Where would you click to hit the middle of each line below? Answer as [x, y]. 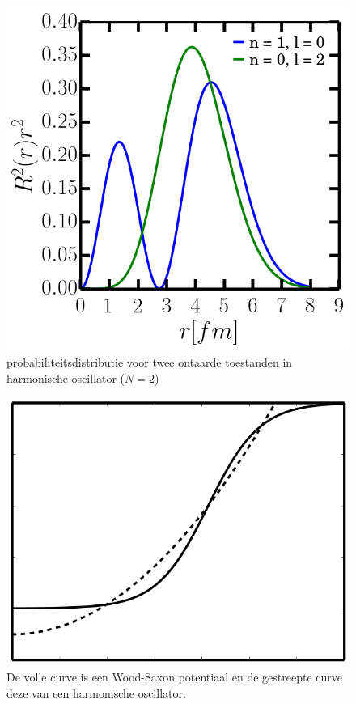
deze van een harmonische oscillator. [96, 692]
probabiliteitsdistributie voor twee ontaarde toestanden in [150, 361]
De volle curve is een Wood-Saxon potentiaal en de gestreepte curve [174, 676]
